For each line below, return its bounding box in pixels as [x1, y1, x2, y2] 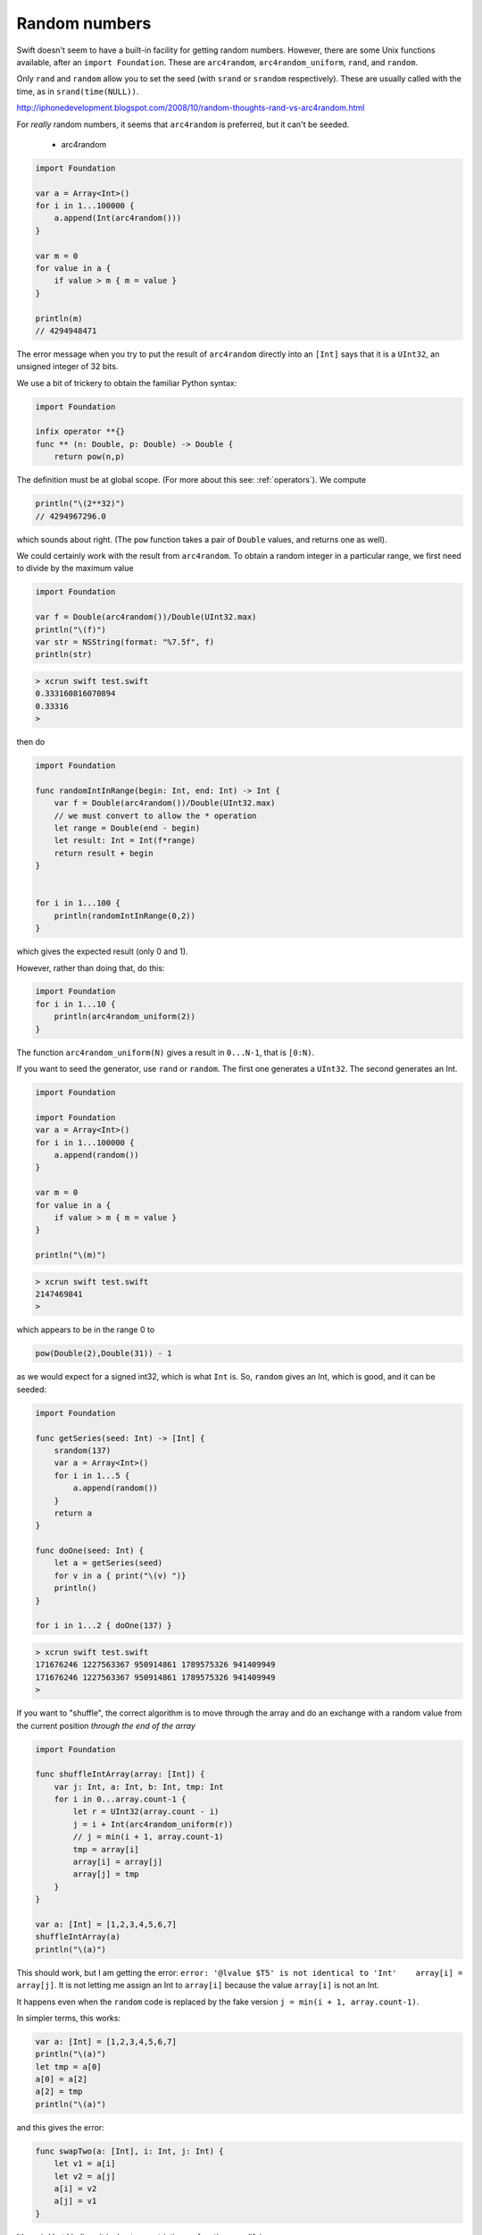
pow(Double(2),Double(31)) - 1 [35, 1348, 173, 1359]
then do [16, 737, 46, 747]
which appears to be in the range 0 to [16, 1324, 155, 1336]
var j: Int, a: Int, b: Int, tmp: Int [54, 1782, 224, 1792]
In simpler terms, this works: [16, 2012, 120, 2023]
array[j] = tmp [72, 1869, 140, 1879]
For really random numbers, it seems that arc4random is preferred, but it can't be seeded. [16, 119, 350, 130]
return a [54, 1507, 93, 1518]
